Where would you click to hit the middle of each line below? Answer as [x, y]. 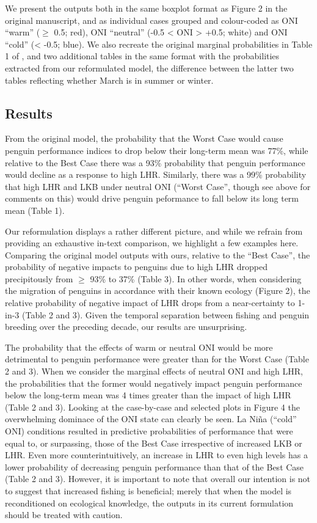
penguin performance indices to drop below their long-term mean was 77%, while [157, 150]
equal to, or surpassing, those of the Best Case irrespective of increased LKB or [154, 443]
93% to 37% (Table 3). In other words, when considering [196, 278]
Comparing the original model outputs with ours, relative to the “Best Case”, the [158, 254]
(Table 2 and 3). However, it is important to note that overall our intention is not [158, 479]
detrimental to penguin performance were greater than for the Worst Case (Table [157, 359]
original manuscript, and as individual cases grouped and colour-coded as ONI [151, 20]
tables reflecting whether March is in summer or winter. [109, 80]
